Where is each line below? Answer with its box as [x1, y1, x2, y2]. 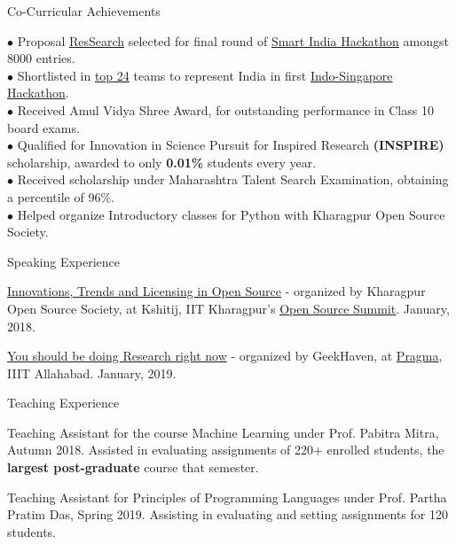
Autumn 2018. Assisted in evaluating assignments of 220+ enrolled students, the [7, 440, 444, 459]
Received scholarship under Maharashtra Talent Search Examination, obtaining [17, 170, 449, 189]
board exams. [7, 118, 80, 136]
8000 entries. [7, 49, 75, 67]
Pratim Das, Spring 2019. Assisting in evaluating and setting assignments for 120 [7, 505, 448, 524]
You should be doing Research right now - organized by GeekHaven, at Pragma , [7, 346, 443, 365]
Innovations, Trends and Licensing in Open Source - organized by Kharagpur [7, 282, 426, 300]
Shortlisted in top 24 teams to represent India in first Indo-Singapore [17, 66, 393, 84]
